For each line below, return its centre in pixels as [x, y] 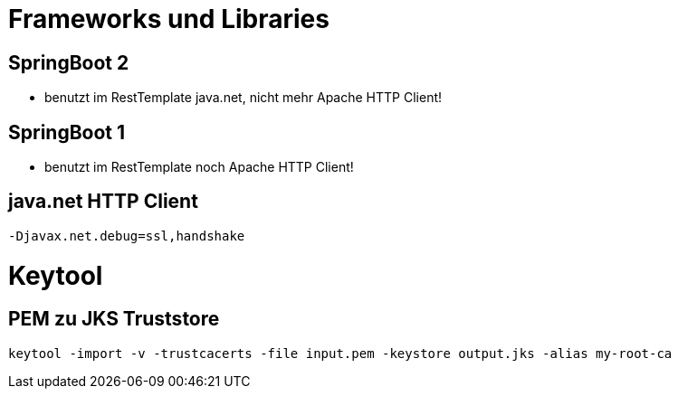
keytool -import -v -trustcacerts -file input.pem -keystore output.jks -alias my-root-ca [340, 353]
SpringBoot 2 [69, 62]
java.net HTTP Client [103, 202]
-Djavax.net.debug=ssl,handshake [127, 236]
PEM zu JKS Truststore [114, 319]
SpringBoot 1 [67, 132]
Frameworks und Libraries [169, 19]
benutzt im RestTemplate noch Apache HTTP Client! [199, 167]
